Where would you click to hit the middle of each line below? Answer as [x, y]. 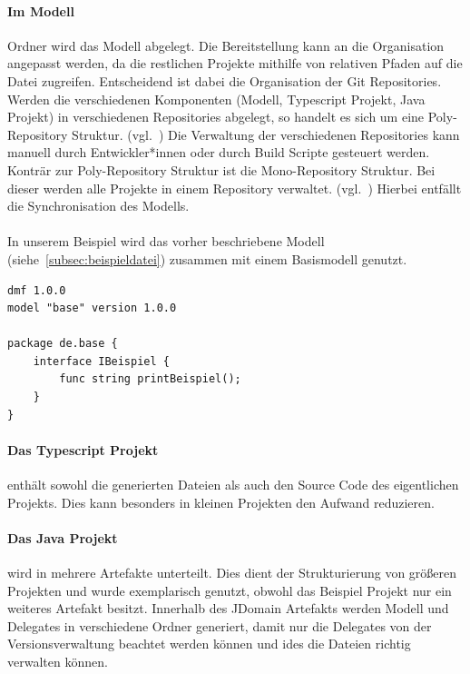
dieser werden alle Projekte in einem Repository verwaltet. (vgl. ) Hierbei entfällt [235, 188]
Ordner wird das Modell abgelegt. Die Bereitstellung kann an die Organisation [226, 45]
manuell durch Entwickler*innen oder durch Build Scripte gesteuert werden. [219, 152]
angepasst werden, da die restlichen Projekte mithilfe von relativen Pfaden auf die [235, 63]
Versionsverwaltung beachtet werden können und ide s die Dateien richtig [209, 644]
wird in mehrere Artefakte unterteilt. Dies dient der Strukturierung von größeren [232, 573]
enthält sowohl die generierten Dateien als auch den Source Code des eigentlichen [233, 485]
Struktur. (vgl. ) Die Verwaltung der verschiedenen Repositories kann [266, 134]
